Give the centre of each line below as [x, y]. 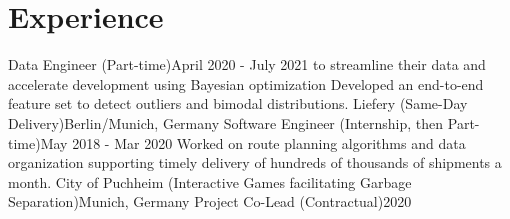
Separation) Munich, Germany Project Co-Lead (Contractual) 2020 [210, 201]
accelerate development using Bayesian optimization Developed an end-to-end [246, 83]
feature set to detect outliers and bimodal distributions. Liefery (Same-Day [238, 103]
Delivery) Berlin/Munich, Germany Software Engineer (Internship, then [226, 122]
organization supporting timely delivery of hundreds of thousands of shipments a [255, 162]
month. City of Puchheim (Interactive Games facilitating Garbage [210, 181]
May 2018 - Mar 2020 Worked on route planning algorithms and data [253, 142]
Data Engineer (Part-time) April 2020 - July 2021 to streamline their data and [247, 64]
